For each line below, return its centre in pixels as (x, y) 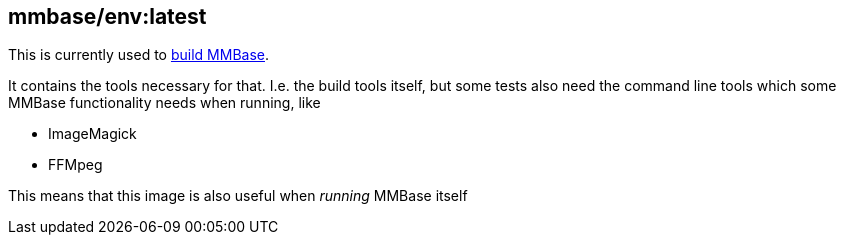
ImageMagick (92, 134)
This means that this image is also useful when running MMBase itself (238, 196)
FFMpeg (75, 165)
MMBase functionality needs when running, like (164, 103)
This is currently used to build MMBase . (139, 55)
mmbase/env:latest (107, 16)
